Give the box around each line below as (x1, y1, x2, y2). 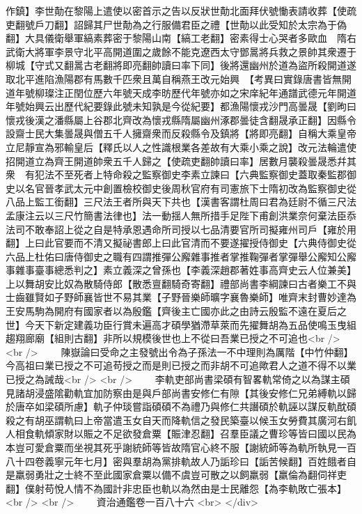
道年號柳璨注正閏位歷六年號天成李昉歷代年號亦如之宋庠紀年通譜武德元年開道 (6, 85, 356, 100)
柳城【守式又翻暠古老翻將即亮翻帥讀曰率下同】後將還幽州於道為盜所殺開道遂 (6, 58, 356, 72)
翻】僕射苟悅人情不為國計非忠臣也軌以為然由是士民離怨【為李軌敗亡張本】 (6, 481, 347, 495)
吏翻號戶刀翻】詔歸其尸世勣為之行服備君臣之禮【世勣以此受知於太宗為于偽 (6, 17, 347, 31)
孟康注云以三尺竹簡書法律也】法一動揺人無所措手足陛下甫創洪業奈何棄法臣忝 (6, 208, 356, 222)
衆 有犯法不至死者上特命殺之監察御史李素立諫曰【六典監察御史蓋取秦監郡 (6, 167, 347, 182)
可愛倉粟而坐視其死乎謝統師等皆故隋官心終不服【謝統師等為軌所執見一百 (24, 440, 356, 454)
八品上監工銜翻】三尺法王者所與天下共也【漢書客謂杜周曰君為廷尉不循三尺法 (6, 194, 356, 209)
